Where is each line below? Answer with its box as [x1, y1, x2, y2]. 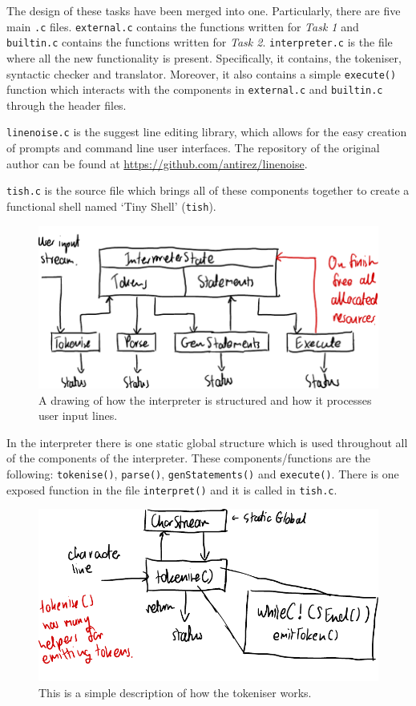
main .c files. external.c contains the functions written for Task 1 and [6, 18, 359, 34]
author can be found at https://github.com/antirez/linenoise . [6, 155, 308, 171]
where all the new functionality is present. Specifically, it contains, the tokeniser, [6, 49, 402, 66]
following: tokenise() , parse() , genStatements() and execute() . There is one [6, 466, 399, 482]
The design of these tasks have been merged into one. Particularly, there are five [6, 2, 401, 18]
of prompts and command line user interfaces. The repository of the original [6, 139, 380, 156]
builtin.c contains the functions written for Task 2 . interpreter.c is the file [6, 34, 393, 50]
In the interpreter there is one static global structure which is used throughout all [6, 434, 408, 450]
